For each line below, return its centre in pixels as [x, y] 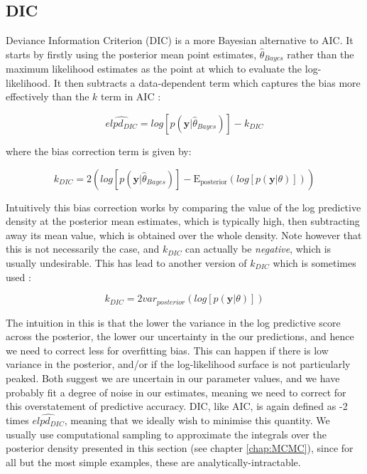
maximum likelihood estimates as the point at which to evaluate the [154, 69]
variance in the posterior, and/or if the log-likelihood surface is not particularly [178, 364]
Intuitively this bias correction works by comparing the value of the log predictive [183, 207]
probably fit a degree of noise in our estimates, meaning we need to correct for [176, 392]
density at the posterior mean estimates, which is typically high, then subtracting [183, 221]
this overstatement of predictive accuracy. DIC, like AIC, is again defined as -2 [177, 406]
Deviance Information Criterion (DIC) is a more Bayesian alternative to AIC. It [180, 40]
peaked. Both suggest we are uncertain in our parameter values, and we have [173, 378]
